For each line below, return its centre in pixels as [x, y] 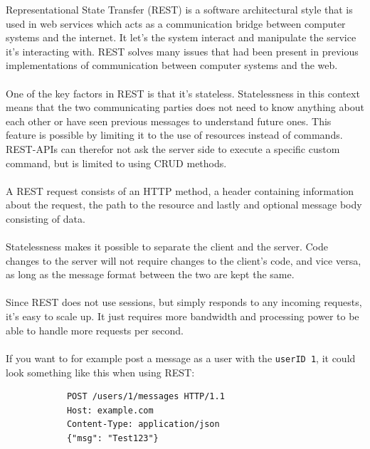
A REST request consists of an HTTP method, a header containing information [180, 190]
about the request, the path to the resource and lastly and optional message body [184, 205]
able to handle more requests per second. [95, 330]
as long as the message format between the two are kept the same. [150, 274]
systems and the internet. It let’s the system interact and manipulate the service [181, 37]
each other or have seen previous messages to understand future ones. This [169, 121]
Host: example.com [110, 410]
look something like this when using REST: [100, 372]
